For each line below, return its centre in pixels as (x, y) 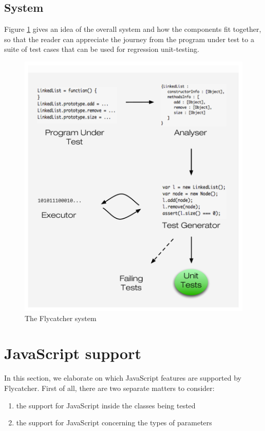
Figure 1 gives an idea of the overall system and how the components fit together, (133, 29)
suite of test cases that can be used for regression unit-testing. (102, 49)
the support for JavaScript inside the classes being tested (106, 405)
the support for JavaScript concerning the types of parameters (114, 423)
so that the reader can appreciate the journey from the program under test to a (129, 39)
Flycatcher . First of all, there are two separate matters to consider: (109, 388)
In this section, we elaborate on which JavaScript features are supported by (123, 378)
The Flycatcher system (61, 318)
